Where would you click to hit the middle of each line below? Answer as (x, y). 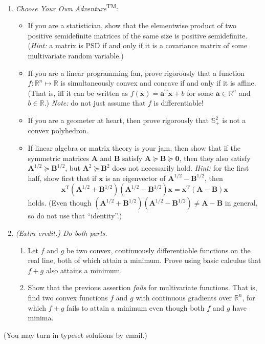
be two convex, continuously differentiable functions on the (158, 250)
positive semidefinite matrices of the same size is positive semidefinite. (138, 35)
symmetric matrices (59, 158)
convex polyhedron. (58, 130)
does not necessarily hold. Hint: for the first (181, 168)
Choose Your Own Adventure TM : (67, 7)
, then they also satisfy (215, 158)
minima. (41, 318)
